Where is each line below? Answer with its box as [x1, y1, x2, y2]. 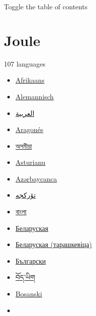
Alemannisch [15, 91, 54, 101]
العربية [15, 108, 35, 118]
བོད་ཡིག [15, 272, 35, 282]
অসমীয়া [15, 140, 32, 151]
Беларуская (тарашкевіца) [15, 239, 92, 249]
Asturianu [15, 157, 46, 167]
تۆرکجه [15, 190, 36, 200]
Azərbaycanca [15, 173, 57, 183]
